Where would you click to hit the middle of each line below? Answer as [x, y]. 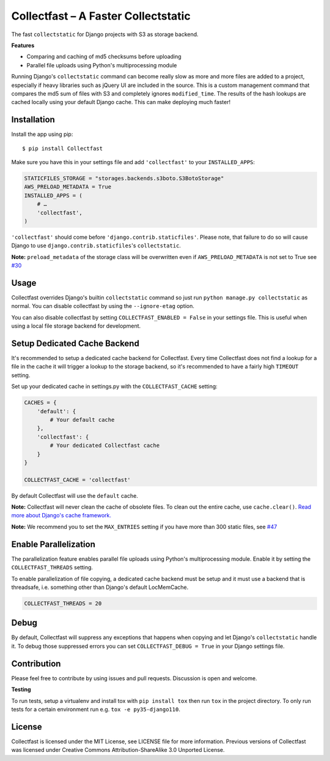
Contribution [36, 663]
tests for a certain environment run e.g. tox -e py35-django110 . [96, 709]
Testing [21, 689]
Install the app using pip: [42, 134]
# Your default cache [82, 420]
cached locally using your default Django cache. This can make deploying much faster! [121, 102]
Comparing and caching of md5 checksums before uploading [104, 57]
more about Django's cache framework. [61, 515]
